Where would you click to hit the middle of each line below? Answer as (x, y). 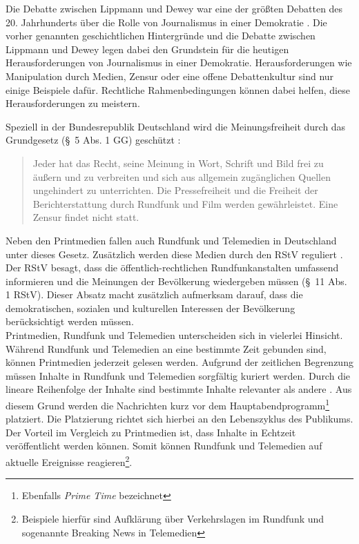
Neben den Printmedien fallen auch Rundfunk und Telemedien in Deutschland (171, 240)
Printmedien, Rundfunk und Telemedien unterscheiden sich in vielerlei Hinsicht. (174, 335)
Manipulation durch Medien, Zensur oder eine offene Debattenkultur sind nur (170, 76)
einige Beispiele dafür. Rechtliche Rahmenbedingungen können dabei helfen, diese (178, 89)
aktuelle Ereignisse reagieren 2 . (69, 461)
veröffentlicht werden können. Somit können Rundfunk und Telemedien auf (164, 446)
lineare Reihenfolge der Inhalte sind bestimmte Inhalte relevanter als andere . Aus (179, 389)
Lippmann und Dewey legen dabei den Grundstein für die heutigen (147, 49)
